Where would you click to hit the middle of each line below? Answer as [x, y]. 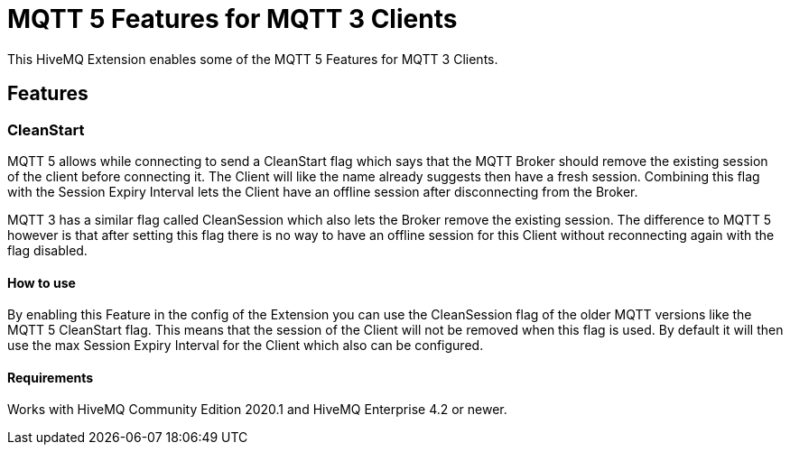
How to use [42, 282]
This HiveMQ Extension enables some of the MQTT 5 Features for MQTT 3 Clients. [253, 59]
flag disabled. [47, 250]
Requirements [51, 377]
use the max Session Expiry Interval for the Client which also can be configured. [246, 346]
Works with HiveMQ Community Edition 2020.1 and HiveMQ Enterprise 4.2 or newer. [257, 410]
